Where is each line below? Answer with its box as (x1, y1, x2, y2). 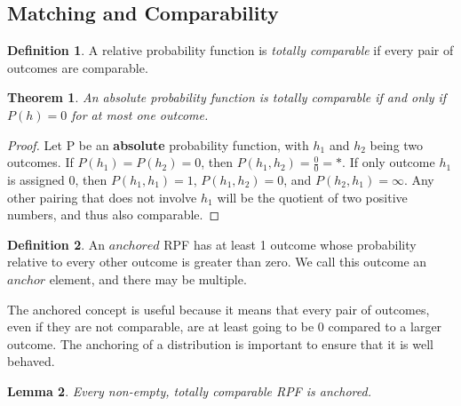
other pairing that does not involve (7, 187, 197, 206)
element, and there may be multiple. (49, 269, 247, 288)
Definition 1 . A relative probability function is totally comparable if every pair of (7, 41, 454, 60)
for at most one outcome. (71, 105, 209, 123)
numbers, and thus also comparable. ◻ (7, 205, 220, 224)
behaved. (7, 352, 55, 370)
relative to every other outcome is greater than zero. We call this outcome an (7, 252, 427, 271)
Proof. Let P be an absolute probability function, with (7, 135, 309, 154)
